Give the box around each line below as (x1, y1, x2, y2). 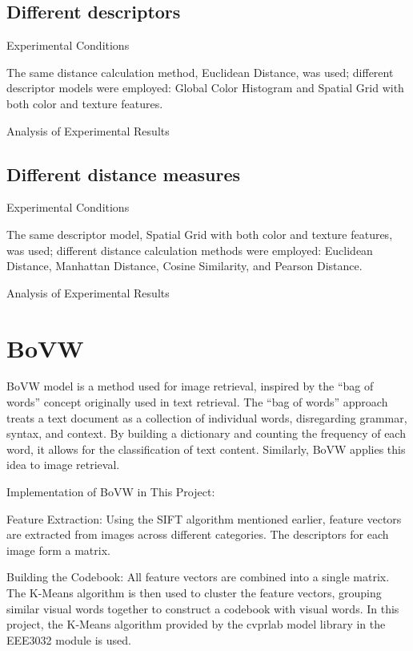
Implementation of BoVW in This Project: (6, 483, 215, 500)
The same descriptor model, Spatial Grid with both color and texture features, (6, 225, 393, 242)
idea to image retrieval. (6, 456, 120, 473)
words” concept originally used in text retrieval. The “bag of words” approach (6, 394, 388, 410)
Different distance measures (6, 161, 241, 186)
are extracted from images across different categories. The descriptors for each (6, 526, 389, 543)
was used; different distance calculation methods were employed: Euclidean (6, 241, 373, 258)
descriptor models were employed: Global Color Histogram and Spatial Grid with (6, 79, 404, 96)
